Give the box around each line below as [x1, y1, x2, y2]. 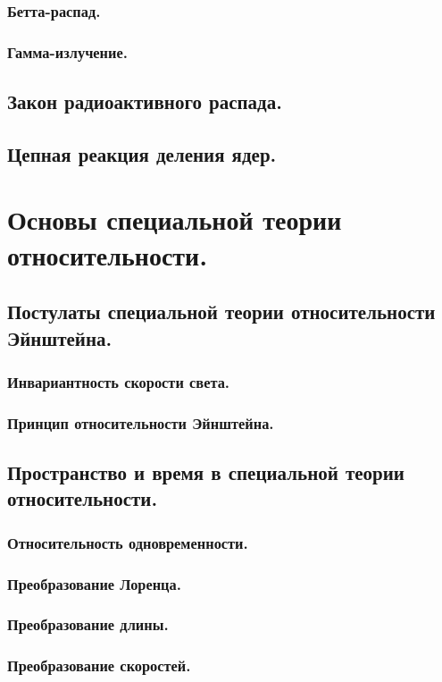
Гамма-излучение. [7, 40, 128, 63]
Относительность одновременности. [7, 531, 248, 553]
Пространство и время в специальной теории [7, 459, 404, 486]
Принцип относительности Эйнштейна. [7, 411, 274, 434]
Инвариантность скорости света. [7, 370, 230, 392]
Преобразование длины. [7, 613, 169, 636]
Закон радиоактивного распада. [7, 88, 282, 115]
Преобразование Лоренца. [7, 572, 181, 594]
